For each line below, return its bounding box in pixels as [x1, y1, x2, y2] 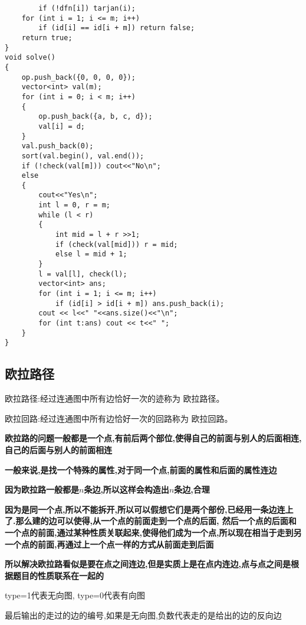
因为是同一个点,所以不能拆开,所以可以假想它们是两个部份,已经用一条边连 [5, 503, 285, 515]
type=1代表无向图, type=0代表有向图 [5, 589, 146, 601]
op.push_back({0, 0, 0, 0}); [21, 73, 136, 82]
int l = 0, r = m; [38, 201, 110, 210]
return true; [21, 33, 73, 42]
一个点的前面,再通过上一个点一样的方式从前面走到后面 [5, 538, 214, 550]
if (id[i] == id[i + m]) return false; [38, 24, 195, 32]
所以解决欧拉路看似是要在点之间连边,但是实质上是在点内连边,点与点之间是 [5, 558, 291, 570]
